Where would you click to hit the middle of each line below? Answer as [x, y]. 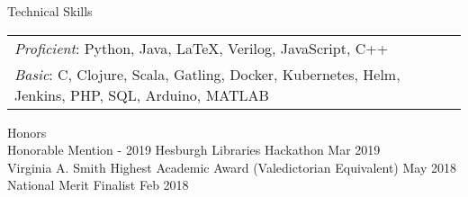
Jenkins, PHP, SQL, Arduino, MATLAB [142, 94]
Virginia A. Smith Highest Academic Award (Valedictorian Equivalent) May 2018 [232, 167]
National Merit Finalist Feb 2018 [98, 185]
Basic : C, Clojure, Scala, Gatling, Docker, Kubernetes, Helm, [207, 74]
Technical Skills [50, 11]
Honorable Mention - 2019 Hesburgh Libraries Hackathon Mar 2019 [194, 150]
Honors [27, 132]
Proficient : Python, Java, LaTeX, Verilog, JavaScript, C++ [202, 48]
